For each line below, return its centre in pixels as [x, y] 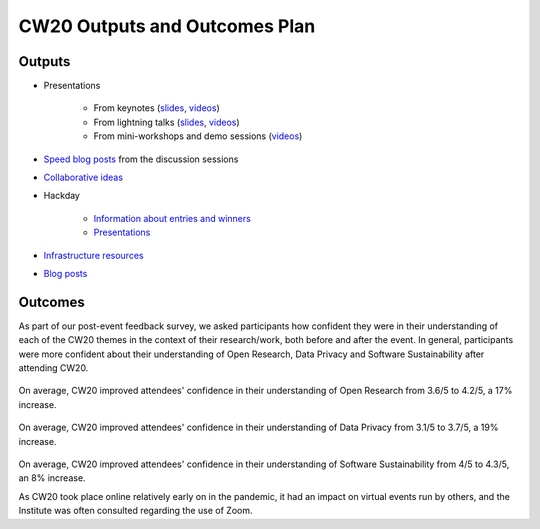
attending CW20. [53, 368]
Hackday [61, 196]
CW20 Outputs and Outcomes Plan [167, 26]
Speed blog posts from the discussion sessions [141, 159]
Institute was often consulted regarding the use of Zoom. [135, 511]
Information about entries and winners [172, 218]
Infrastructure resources [93, 255]
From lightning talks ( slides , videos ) [166, 122]
